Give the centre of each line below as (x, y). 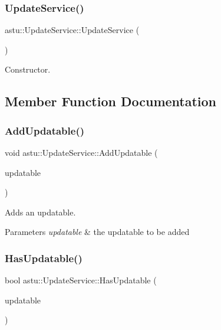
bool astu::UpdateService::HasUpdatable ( (81, 280)
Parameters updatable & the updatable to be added (97, 232)
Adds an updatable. (40, 212)
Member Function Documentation (111, 101)
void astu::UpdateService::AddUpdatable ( (81, 152)
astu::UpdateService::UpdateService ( (72, 30)
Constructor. (28, 69)
